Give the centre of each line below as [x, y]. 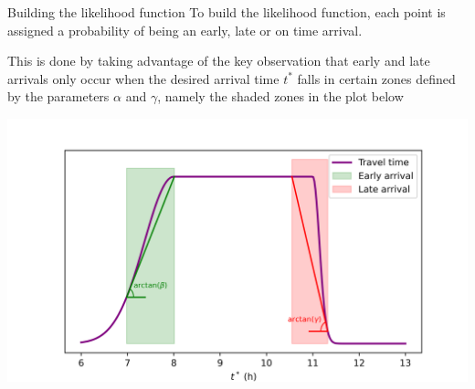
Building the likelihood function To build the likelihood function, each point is [227, 12]
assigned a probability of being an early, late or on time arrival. [185, 30]
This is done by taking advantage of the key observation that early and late [219, 61]
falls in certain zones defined [376, 78]
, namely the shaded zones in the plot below [280, 96]
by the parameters [58, 96]
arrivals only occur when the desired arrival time [143, 78]
